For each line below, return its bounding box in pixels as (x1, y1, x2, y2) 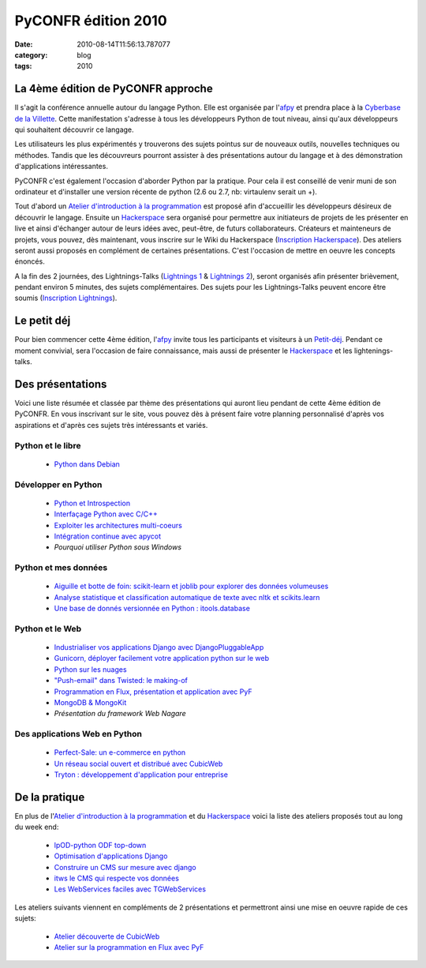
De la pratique (14, 790, 85, 804)
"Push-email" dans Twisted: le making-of (54, 676, 189, 685)
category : (14, 50, 48, 59)
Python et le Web (14, 623, 82, 634)
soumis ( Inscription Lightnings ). (14, 293, 118, 303)
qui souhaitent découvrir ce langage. (14, 125, 134, 134)
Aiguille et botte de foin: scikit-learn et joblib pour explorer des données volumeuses (54, 581, 329, 591)
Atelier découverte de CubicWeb (54, 932, 160, 941)
